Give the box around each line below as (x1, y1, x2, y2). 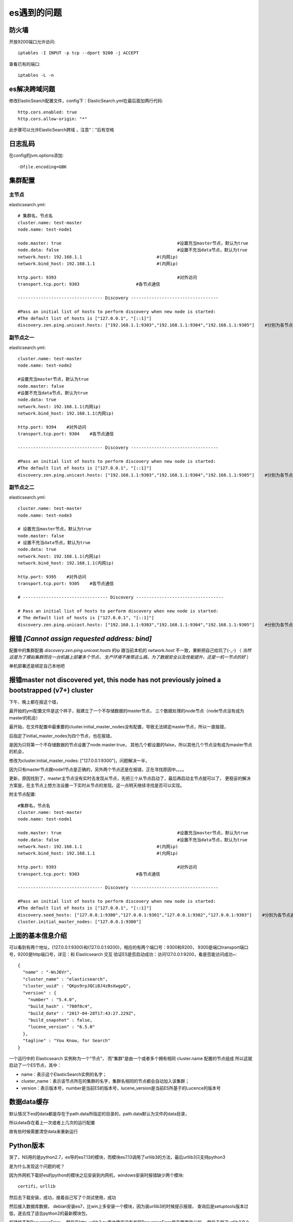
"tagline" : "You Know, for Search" (22, 1038, 111, 1044)
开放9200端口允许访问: (9, 39, 56, 45)
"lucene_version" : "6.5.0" (27, 1024, 95, 1030)
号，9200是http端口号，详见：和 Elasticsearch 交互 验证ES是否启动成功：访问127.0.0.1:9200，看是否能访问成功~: (9, 951, 237, 957)
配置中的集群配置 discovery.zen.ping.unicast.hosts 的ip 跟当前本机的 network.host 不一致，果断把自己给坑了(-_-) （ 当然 (9, 647, 251, 653)
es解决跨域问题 (9, 85, 56, 93)
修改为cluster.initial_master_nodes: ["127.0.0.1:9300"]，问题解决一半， (9, 758, 150, 764)
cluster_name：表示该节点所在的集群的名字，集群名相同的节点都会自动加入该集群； (21, 1078, 190, 1084)
